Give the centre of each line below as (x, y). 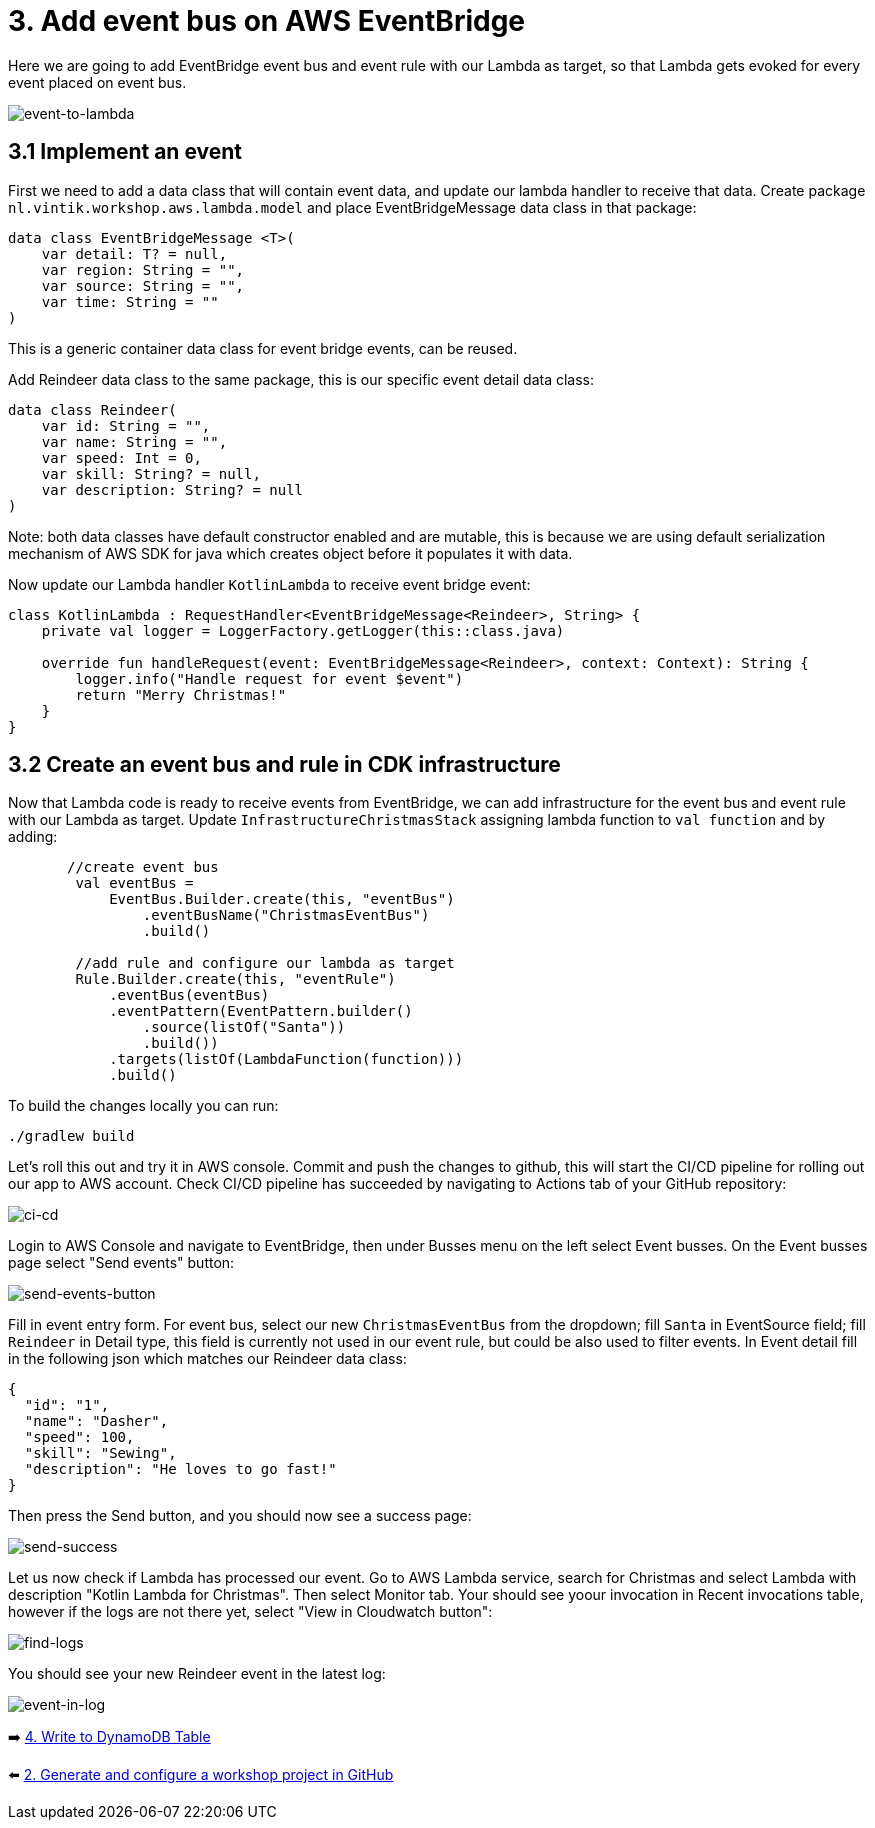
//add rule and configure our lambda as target (265, 963)
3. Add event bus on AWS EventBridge (267, 21)
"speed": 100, (79, 1437)
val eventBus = (134, 883)
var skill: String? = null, (151, 473)
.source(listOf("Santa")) (244, 1027)
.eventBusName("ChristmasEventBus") (286, 915)
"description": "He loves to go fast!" (180, 1469)
